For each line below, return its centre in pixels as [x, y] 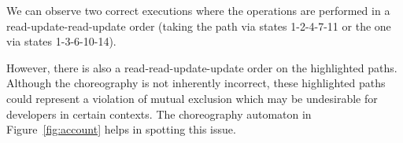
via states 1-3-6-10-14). [61, 41]
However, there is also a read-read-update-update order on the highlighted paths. [202, 67]
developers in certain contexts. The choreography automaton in [159, 114]
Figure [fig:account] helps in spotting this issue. [121, 129]
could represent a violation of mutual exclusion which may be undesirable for [192, 98]
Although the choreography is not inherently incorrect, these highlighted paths [196, 83]
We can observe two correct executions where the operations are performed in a [198, 10]
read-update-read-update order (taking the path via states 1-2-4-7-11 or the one [199, 26]
